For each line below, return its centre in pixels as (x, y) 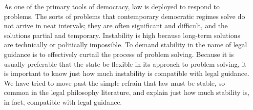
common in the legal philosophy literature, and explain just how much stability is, (127, 92)
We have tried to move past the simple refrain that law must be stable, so (115, 82)
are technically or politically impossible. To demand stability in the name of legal (126, 45)
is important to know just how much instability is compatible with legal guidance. (127, 73)
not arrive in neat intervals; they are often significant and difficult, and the (116, 26)
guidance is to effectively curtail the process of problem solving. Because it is (119, 54)
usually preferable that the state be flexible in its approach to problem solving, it (125, 64)
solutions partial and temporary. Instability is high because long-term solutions (122, 35)
